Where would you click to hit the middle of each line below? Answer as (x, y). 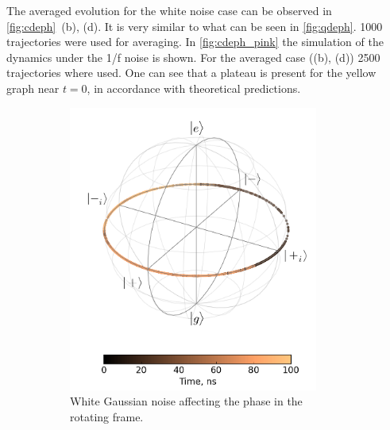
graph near (33, 88)
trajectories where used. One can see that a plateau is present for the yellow (191, 73)
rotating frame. (107, 417)
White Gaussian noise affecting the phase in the (186, 401)
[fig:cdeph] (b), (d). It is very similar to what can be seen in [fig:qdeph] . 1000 (195, 26)
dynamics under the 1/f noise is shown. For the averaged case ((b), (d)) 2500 (193, 57)
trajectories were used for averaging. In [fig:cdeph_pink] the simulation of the (195, 42)
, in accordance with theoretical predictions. (194, 88)
